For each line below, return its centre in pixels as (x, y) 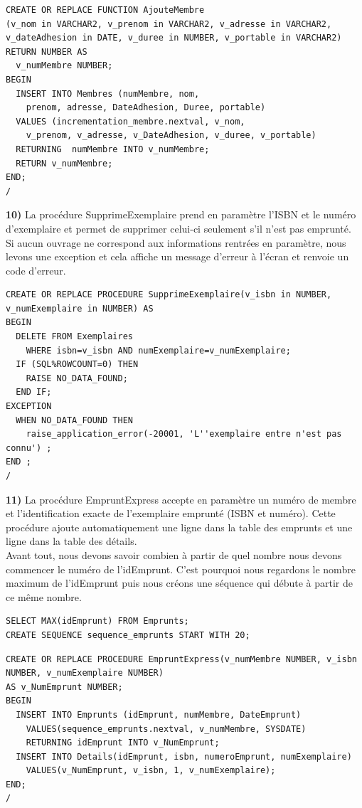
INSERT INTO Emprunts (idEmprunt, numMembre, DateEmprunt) (159, 714)
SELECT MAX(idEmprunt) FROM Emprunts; (97, 621)
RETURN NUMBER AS (47, 52)
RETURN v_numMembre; (64, 163)
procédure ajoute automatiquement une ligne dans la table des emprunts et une (179, 527)
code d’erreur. (36, 270)
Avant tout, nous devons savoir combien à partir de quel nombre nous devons (174, 554)
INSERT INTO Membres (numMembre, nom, (108, 94)
